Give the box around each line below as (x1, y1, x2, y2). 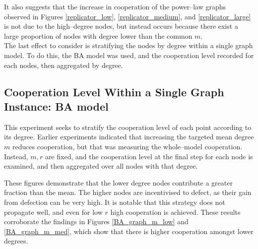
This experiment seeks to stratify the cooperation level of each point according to (4, 122, 252, 132)
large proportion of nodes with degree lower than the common (4, 30, 193, 41)
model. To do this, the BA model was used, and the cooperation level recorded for (4, 50, 254, 60)
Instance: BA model (4, 98, 109, 114)
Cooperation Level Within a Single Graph (4, 84, 224, 99)
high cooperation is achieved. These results (110, 206, 241, 217)
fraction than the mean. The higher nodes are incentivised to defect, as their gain (4, 187, 252, 197)
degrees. (4, 236, 28, 246)
